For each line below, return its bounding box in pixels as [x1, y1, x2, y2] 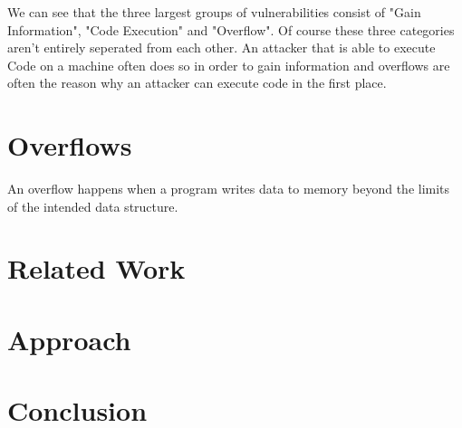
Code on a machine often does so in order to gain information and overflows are [7, 55, 450, 74]
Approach [7, 320, 131, 357]
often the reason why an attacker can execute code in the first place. [7, 73, 387, 92]
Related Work [7, 250, 186, 287]
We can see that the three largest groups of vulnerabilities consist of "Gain [7, 3, 421, 21]
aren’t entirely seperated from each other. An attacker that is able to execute [7, 38, 436, 57]
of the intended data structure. [7, 196, 178, 215]
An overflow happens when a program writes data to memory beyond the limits [7, 179, 450, 198]
